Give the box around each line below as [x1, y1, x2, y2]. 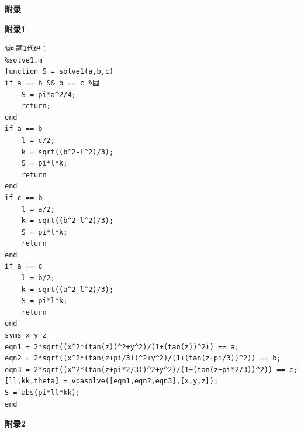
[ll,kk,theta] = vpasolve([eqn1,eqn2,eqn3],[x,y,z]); [5, 377, 219, 386]
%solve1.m [5, 56, 43, 64]
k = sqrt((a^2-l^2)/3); [21, 285, 114, 294]
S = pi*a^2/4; [21, 90, 76, 99]
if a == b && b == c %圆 [5, 78, 100, 87]
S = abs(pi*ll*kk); [5, 389, 80, 397]
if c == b [5, 193, 43, 202]
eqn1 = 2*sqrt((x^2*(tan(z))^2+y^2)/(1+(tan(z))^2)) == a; [5, 342, 239, 351]
